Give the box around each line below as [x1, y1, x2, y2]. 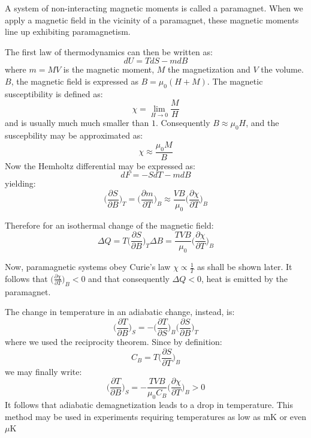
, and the [246, 116, 279, 129]
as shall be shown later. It [197, 260, 292, 273]
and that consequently [88, 272, 170, 284]
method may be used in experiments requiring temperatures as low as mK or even [5, 410, 307, 422]
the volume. [261, 63, 304, 76]
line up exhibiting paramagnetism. [5, 25, 131, 38]
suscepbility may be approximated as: [5, 129, 143, 142]
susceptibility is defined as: [5, 87, 103, 100]
